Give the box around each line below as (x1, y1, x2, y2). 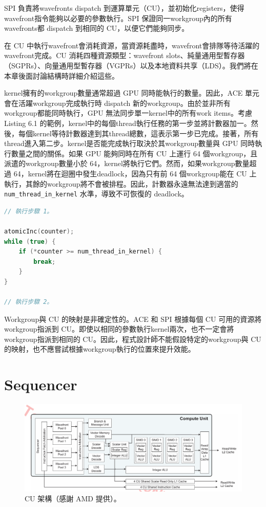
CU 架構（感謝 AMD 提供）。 (25, 493, 121, 504)
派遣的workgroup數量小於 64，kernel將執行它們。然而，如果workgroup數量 (4, 158, 250, 169)
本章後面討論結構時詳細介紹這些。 (4, 70, 119, 81)
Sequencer (4, 374, 77, 395)
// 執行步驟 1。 (4, 207, 53, 215)
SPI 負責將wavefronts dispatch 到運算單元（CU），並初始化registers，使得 (4, 3, 244, 13)
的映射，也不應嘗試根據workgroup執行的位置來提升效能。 (4, 343, 195, 354)
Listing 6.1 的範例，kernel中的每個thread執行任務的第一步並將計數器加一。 (4, 117, 251, 128)
